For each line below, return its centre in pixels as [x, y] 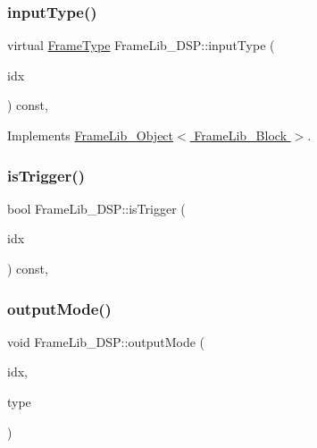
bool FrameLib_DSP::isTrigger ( [96, 208]
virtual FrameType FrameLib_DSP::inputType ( [141, 45]
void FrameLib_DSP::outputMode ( [106, 341]
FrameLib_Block [241, 135]
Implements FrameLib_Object [91, 135]
